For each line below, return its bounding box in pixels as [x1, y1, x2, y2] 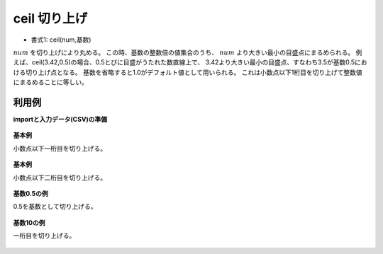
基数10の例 [13, 218, 45, 226]
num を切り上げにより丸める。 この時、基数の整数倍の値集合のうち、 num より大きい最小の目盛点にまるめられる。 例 [13, 48, 362, 57]
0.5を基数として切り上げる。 [13, 202, 97, 211]
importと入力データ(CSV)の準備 [13, 115, 108, 124]
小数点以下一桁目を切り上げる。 [13, 144, 106, 152]
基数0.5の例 [13, 189, 49, 197]
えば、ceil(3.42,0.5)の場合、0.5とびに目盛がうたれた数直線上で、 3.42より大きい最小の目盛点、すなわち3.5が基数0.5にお [13, 58, 368, 67]
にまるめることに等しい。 [13, 78, 88, 86]
